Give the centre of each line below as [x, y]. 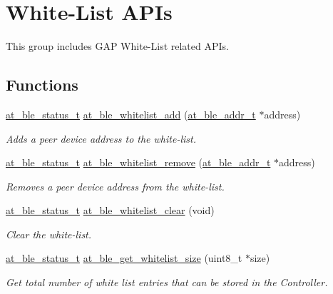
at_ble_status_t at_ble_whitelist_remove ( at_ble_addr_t [138, 162]
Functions [42, 85]
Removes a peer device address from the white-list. [115, 186]
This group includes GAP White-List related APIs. [117, 46]
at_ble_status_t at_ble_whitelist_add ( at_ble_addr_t [131, 114]
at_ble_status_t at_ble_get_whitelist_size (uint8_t [124, 258]
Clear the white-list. [49, 234]
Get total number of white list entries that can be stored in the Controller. [167, 282]
